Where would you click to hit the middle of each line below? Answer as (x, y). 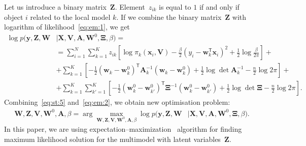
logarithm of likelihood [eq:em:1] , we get (67, 27)
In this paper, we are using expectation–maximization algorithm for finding (123, 129)
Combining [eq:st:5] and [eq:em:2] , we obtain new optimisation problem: (117, 102)
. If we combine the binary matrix (169, 17)
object (14, 17)
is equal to (175, 7)
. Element (130, 7)
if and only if (219, 7)
